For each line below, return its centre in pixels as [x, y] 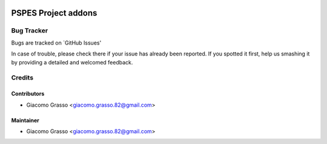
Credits [22, 78]
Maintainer [25, 120]
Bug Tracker [30, 31]
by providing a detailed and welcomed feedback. [72, 62]
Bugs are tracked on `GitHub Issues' [56, 43]
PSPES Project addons [54, 13]
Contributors [28, 94]
